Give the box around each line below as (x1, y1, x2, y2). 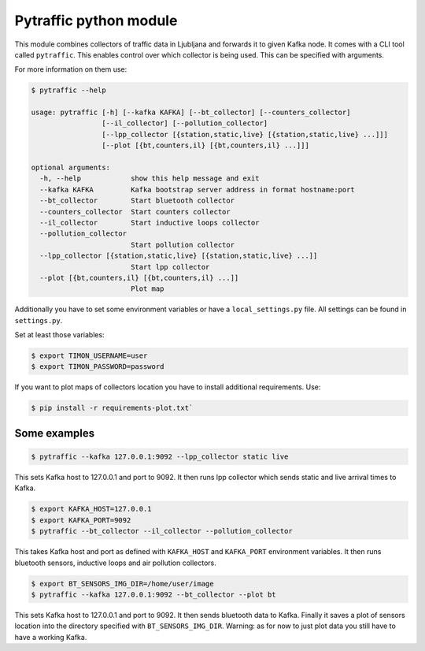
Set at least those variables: (14, 330, 105, 340)
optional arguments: (31, 163, 110, 173)
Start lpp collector (130, 262, 210, 271)
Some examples (14, 426, 95, 440)
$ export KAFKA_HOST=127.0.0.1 (31, 504, 153, 514)
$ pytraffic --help (31, 86, 106, 95)
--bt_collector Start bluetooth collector (39, 196, 235, 205)
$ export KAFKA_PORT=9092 (31, 515, 131, 524)
